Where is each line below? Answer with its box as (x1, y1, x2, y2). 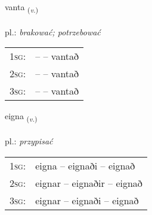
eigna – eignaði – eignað (35, 158, 135, 172)
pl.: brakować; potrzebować (5, 25, 101, 38)
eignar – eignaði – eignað (35, 193, 139, 207)
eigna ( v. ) (5, 110, 38, 124)
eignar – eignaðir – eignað (35, 175, 142, 190)
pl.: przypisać (5, 135, 53, 147)
